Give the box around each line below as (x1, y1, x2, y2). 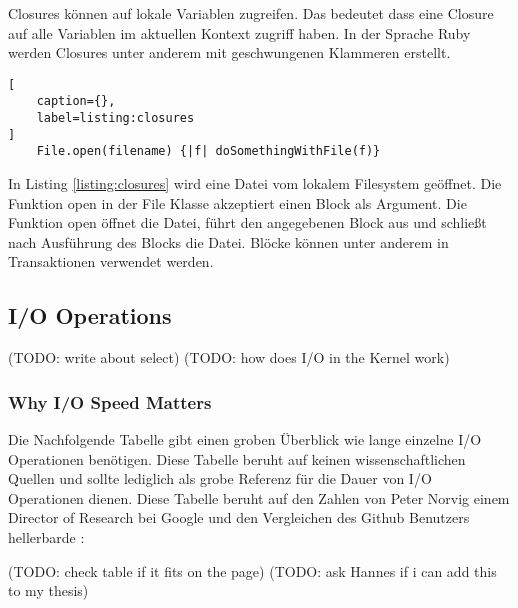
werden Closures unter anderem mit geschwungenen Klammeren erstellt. (8, 42, 451, 63)
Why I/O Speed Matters (8, 389, 212, 414)
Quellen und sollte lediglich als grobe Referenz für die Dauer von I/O (8, 468, 432, 489)
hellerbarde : (8, 527, 85, 548)
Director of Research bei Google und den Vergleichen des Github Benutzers (8, 507, 470, 528)
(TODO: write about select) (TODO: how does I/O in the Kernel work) (8, 347, 450, 368)
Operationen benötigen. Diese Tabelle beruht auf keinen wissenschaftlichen (8, 448, 466, 469)
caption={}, (36, 94, 116, 109)
